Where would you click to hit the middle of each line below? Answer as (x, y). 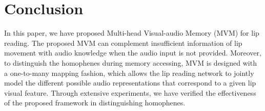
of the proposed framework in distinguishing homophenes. (95, 103)
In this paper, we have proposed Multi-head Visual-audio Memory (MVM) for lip (132, 33)
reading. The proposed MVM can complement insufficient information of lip (123, 43)
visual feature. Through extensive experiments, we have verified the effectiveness (130, 92)
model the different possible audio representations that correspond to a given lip (130, 83)
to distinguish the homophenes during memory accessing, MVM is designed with (130, 62)
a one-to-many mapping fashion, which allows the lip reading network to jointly (129, 73)
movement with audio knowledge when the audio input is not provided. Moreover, (133, 53)
